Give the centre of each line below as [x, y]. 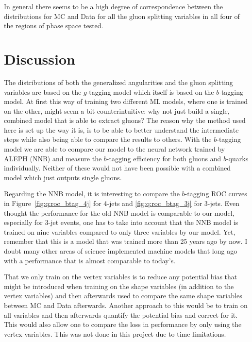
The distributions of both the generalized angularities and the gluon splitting [118, 82]
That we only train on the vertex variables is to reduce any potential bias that [121, 277]
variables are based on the [43, 92]
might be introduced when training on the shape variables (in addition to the [119, 286]
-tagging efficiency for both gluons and [164, 158]
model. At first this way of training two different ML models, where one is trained [126, 101]
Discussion [40, 59]
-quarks [237, 158]
